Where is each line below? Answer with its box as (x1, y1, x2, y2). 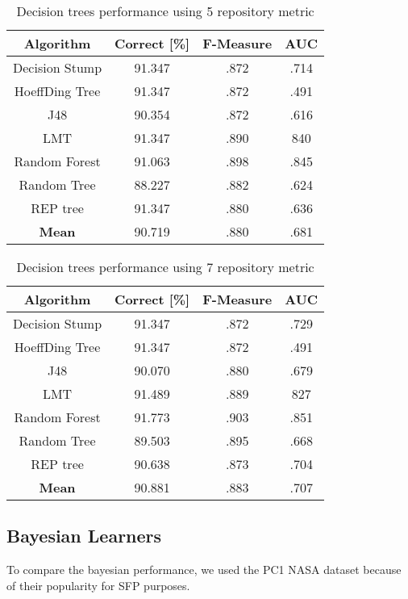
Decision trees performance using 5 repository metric (16, 2, 314, 20)
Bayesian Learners (6, 523, 162, 548)
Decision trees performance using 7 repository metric (16, 258, 314, 276)
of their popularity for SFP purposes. (6, 576, 190, 593)
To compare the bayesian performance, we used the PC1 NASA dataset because (6, 561, 402, 578)
